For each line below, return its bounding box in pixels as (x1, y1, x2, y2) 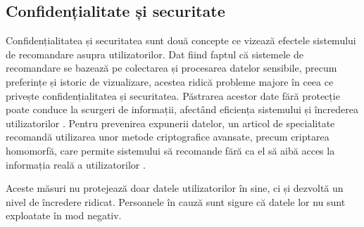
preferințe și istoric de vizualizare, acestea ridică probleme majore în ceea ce (6, 74, 334, 89)
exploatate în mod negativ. (6, 208, 122, 223)
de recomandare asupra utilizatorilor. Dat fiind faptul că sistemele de (6, 46, 303, 61)
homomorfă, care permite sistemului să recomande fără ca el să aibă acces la (6, 143, 335, 157)
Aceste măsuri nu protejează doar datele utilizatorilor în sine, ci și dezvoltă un (6, 181, 344, 195)
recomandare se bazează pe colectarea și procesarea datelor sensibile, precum (6, 60, 337, 75)
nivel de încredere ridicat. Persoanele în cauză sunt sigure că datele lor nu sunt (6, 194, 346, 209)
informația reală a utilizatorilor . (6, 157, 146, 171)
